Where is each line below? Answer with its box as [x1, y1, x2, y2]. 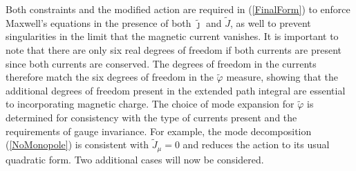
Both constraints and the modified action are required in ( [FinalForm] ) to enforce [6, 2, 350, 16]
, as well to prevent [230, 15, 311, 30]
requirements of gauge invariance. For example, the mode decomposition [6, 123, 312, 138]
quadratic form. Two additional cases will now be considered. [6, 152, 264, 166]
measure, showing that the [226, 70, 338, 84]
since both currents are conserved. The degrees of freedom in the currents [6, 56, 317, 70]
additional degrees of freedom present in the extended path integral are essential [6, 83, 346, 97]
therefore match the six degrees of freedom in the [6, 70, 214, 84]
